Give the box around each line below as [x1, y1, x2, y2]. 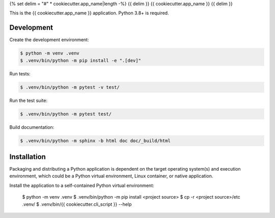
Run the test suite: [9, 97, 48, 103]
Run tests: [9, 70, 31, 76]
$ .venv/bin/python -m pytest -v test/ [20, 84, 120, 90]
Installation [9, 152, 46, 161]
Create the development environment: [9, 37, 89, 43]
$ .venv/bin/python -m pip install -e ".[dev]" [20, 58, 141, 63]
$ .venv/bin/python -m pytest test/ [20, 111, 112, 117]
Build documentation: [9, 124, 54, 130]
